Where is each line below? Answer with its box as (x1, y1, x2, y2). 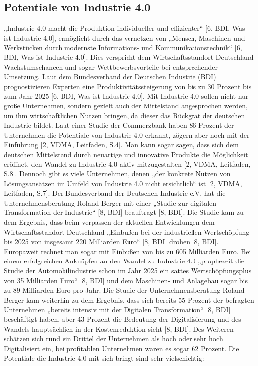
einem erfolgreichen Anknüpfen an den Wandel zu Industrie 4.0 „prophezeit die (4, 256, 245, 266)
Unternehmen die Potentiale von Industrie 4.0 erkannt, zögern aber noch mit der (4, 129, 250, 140)
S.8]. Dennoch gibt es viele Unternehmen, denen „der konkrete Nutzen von (4, 168, 231, 179)
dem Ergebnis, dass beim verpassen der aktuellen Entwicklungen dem (4, 217, 215, 227)
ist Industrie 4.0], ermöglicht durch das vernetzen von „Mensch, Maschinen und (4, 32, 245, 43)
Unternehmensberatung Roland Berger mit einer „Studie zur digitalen (4, 197, 217, 208)
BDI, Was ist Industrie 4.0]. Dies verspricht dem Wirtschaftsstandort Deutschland (4, 52, 254, 62)
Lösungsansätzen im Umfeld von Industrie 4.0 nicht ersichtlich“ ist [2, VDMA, (4, 178, 242, 188)
